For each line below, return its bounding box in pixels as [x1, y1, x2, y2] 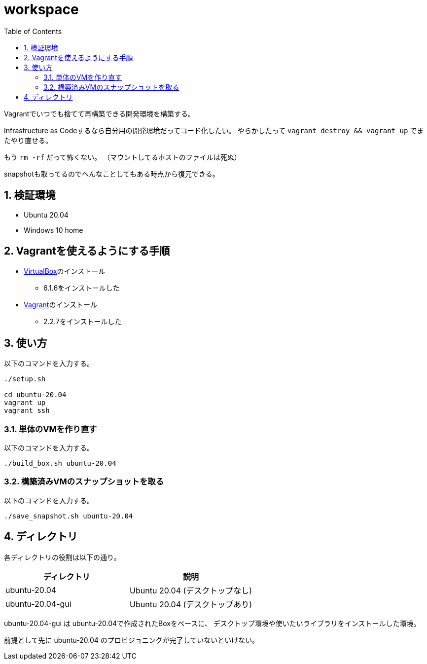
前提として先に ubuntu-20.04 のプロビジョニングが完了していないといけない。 [4, 635, 259, 644]
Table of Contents [4, 27, 62, 36]
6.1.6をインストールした [43, 284, 120, 293]
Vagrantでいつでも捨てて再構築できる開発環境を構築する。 [4, 109, 195, 118]
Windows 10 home [24, 225, 83, 234]
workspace [4, 1, 79, 18]
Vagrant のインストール [24, 300, 98, 309]
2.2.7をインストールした [43, 317, 122, 326]
